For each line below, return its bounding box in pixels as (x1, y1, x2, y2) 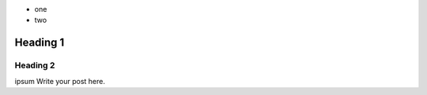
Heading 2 (14, 60, 55, 71)
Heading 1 (14, 36, 65, 49)
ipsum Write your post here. (14, 76, 106, 86)
